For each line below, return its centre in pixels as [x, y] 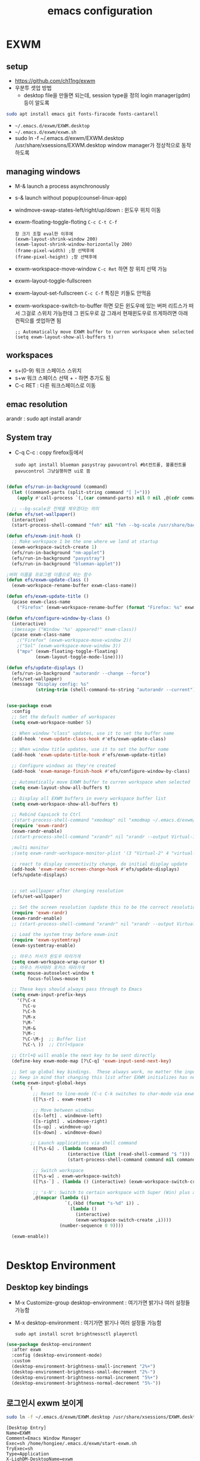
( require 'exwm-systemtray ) [46, 940]
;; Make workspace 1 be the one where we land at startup [85, 542]
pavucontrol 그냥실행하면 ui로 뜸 [52, 471]
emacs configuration [100, 11]
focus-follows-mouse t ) [57, 978]
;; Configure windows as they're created [64, 766]
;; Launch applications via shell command [83, 1143]
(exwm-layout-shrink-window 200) [56, 239]
